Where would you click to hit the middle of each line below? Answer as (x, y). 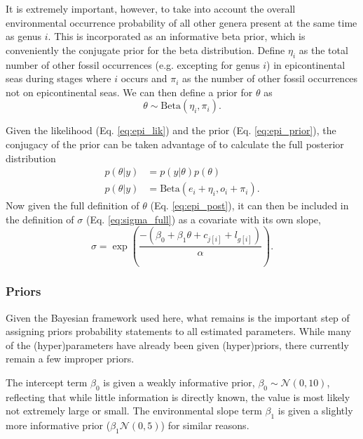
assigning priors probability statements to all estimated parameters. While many (179, 331)
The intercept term (47, 382)
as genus (24, 36)
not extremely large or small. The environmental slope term (134, 411)
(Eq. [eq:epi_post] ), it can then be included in (249, 205)
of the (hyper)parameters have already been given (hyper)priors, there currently (177, 345)
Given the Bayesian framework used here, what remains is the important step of (178, 317)
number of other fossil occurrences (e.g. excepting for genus (133, 64)
